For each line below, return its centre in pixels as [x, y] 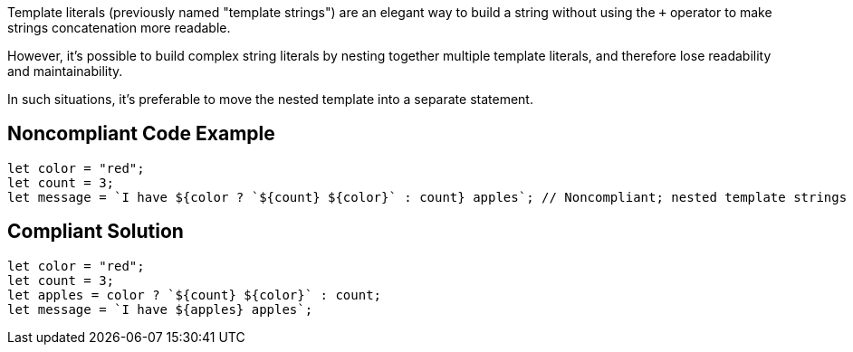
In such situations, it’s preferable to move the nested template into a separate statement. [270, 99]
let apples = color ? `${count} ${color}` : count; [195, 295]
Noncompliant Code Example [141, 134]
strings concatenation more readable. [119, 28]
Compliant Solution [96, 232]
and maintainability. [65, 71]
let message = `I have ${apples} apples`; [160, 309]
